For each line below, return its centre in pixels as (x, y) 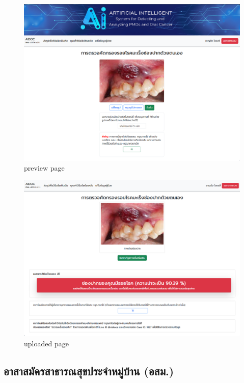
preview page (44, 168)
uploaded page (46, 343)
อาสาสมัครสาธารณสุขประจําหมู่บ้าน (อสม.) (89, 371)
